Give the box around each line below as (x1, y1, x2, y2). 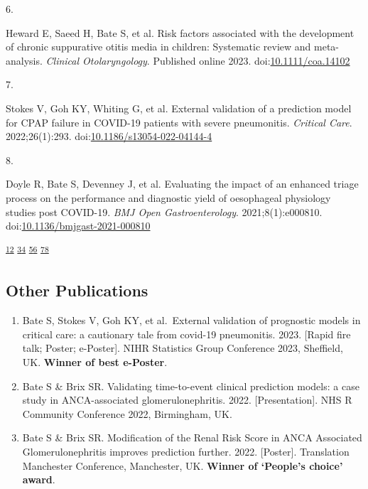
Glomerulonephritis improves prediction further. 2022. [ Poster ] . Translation (22, 444, 350, 458)
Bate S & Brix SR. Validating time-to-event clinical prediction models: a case (22, 378, 359, 393)
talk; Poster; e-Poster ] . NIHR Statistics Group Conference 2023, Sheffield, (22, 340, 343, 355)
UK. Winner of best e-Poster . (22, 354, 168, 369)
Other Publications (6, 279, 148, 301)
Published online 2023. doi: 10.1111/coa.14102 (153, 53, 350, 68)
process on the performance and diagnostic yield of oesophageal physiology (6, 190, 331, 205)
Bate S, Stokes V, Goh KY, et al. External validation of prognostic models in (22, 313, 361, 328)
